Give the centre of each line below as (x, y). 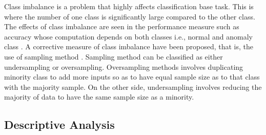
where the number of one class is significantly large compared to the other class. (130, 16)
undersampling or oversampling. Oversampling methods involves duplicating (124, 66)
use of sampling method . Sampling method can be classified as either (114, 56)
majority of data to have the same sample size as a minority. (99, 97)
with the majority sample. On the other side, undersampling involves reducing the (133, 86)
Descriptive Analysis (59, 124)
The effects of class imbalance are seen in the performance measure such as (122, 26)
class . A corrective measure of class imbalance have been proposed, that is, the (129, 46)
